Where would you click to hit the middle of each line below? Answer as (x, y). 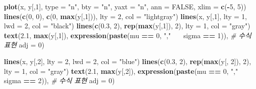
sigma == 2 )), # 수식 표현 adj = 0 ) (59, 80)
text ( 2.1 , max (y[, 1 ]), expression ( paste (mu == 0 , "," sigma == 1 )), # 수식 (128, 35)
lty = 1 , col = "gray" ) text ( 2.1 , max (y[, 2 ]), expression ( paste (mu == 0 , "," (121, 71)
